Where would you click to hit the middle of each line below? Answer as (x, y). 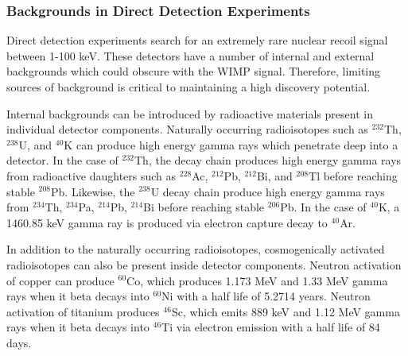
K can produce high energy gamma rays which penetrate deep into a (231, 144)
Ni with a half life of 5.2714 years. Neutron (266, 296)
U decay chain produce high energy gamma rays (268, 191)
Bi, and (274, 175)
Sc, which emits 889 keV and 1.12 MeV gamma (286, 311)
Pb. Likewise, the (93, 191)
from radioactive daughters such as (91, 175)
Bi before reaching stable (204, 207)
